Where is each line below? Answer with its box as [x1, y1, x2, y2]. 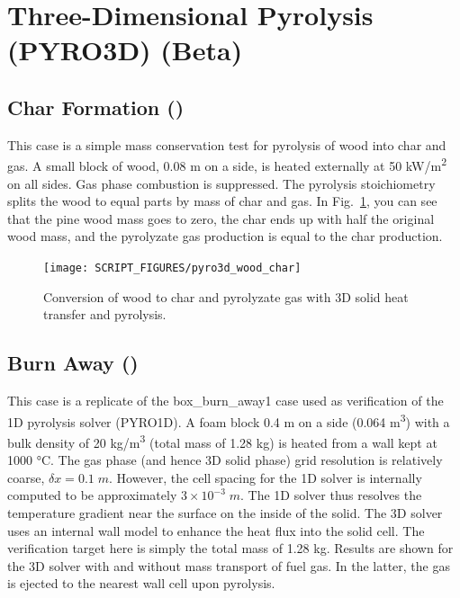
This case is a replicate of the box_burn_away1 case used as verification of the [7, 391, 444, 410]
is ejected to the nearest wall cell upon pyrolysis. [7, 574, 275, 593]
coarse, [7, 468, 45, 486]
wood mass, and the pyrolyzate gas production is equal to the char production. [7, 227, 443, 245]
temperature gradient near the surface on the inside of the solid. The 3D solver [7, 503, 443, 522]
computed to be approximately [7, 486, 177, 504]
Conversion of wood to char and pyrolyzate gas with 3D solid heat [43, 287, 409, 306]
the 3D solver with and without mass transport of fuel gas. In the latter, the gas [7, 556, 450, 575]
